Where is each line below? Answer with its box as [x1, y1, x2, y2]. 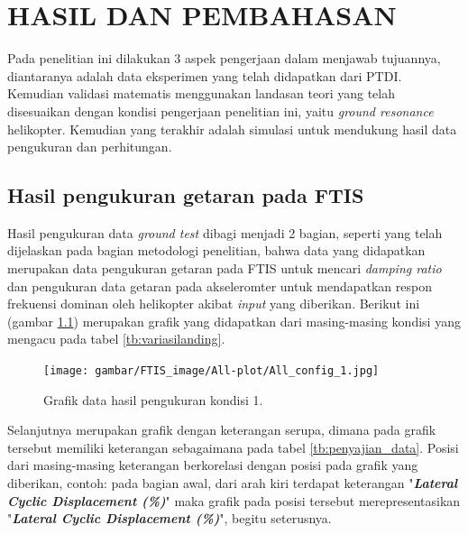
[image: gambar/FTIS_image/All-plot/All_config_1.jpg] [43, 364, 380, 378]
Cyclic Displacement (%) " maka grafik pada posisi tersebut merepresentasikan [7, 491, 461, 510]
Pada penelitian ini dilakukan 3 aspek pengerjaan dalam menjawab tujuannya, [7, 49, 441, 68]
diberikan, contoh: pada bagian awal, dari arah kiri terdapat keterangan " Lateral [7, 474, 458, 493]
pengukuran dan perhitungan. [7, 137, 172, 156]
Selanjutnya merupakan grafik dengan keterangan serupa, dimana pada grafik [7, 420, 436, 439]
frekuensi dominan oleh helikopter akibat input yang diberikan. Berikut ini [7, 294, 420, 313]
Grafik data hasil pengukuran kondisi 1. [43, 390, 263, 409]
